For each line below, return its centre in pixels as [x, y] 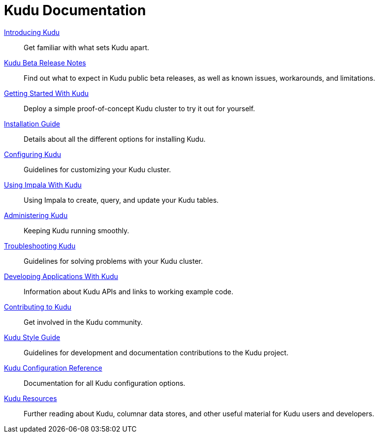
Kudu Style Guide [32, 337]
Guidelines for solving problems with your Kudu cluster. [113, 261]
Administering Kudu [36, 215]
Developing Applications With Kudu [61, 276]
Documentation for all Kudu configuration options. [105, 383]
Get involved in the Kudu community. [83, 322]
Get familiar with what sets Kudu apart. [87, 47]
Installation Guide [32, 124]
